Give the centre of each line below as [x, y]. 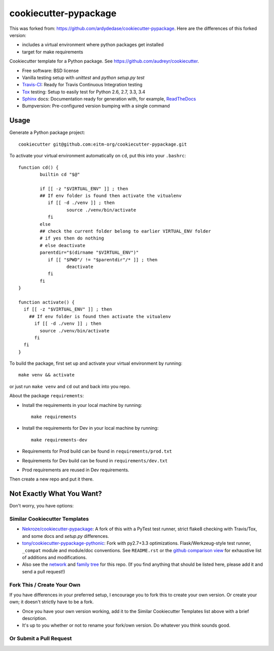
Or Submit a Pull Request [41, 638]
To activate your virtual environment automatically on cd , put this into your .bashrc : [98, 156]
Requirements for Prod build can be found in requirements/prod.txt [97, 451]
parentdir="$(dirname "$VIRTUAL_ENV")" [89, 253]
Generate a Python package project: [47, 132]
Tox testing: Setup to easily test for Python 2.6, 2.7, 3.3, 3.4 [84, 92]
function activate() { [47, 302]
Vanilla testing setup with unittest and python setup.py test [83, 77]
